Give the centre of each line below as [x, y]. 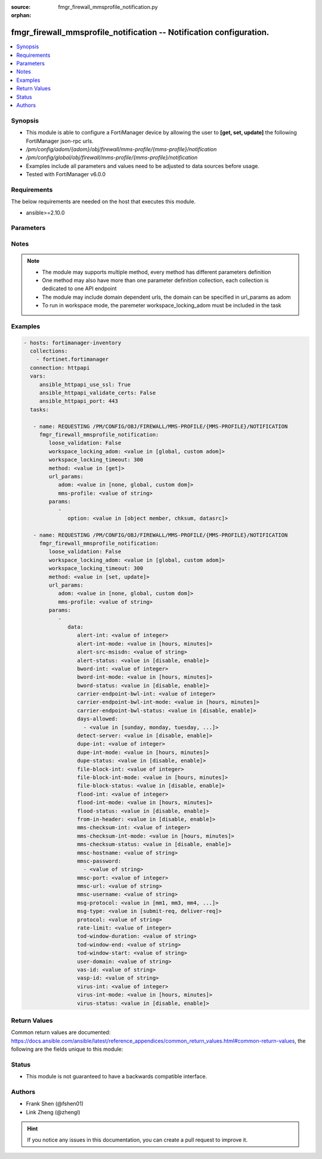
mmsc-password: [99, 861]
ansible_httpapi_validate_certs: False [97, 393]
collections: [49, 351]
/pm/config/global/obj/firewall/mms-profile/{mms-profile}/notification [112, 158]
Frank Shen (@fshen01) [55, 1104]
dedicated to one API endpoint [79, 289]
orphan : [21, 16]
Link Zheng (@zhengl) [53, 1112]
